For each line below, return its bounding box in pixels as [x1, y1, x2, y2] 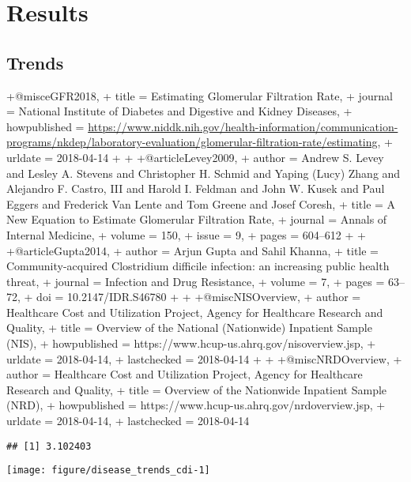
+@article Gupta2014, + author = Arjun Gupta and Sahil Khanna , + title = [6, 242, 379, 258]
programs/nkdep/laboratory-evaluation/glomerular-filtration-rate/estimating [6, 134, 378, 150]
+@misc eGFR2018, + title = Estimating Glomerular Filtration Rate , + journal [6, 87, 393, 104]
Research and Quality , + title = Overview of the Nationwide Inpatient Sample [6, 381, 387, 397]
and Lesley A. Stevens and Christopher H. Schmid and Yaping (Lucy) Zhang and [6, 164, 401, 181]
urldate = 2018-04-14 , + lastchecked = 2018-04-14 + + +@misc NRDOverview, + [6, 350, 402, 367]
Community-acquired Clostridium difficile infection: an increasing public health [6, 258, 390, 274]
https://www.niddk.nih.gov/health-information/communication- [88, 118, 398, 134]
